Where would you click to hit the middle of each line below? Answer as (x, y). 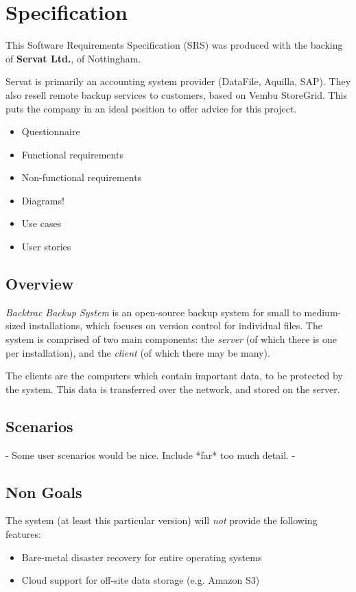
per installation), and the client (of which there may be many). (138, 352)
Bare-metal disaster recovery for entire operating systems (142, 557)
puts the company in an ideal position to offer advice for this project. (151, 108)
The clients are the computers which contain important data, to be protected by (174, 376)
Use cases (41, 223)
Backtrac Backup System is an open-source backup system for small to (153, 312)
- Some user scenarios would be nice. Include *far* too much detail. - (151, 454)
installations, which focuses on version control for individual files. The (176, 325)
